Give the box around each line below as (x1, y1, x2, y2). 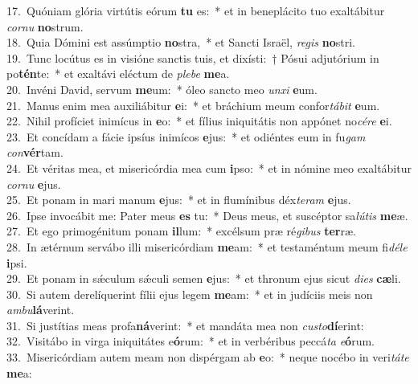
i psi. (6, 254, 27, 271)
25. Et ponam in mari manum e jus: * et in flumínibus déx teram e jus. (6, 191, 351, 208)
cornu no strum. (6, 18, 84, 35)
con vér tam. (6, 144, 64, 161)
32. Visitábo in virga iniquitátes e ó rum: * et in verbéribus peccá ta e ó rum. (6, 333, 375, 349)
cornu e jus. (6, 175, 61, 192)
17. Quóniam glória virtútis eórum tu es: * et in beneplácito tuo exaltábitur (6, 2, 385, 18)
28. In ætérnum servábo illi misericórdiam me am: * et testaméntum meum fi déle (6, 238, 408, 255)
